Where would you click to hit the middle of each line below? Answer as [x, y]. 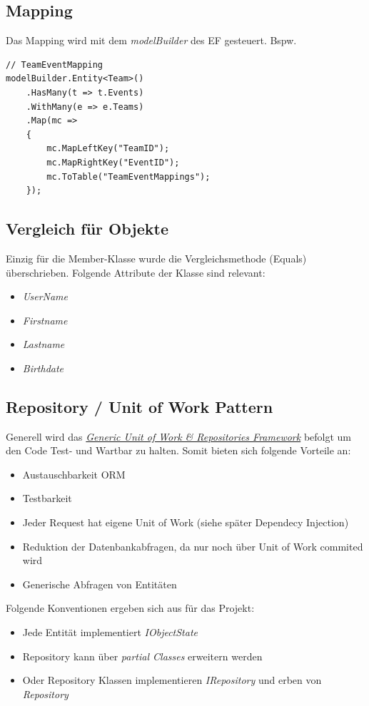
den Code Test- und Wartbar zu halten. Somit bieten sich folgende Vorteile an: [178, 450]
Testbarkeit [47, 498]
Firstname [45, 320]
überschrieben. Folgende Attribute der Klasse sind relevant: [136, 272]
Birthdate [43, 368]
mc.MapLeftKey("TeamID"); [108, 149]
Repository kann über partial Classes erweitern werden [142, 656]
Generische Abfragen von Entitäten [100, 584]
